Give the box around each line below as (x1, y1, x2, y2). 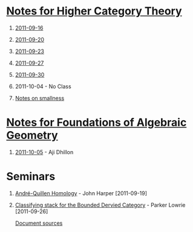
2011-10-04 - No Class (15, 83, 71, 90)
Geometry (6, 129, 59, 143)
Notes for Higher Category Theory (6, 4, 183, 18)
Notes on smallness (15, 94, 65, 101)
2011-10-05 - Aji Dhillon (15, 148, 74, 155)
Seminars (6, 170, 56, 184)
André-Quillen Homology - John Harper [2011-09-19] (15, 189, 147, 197)
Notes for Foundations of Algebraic (6, 116, 187, 129)
